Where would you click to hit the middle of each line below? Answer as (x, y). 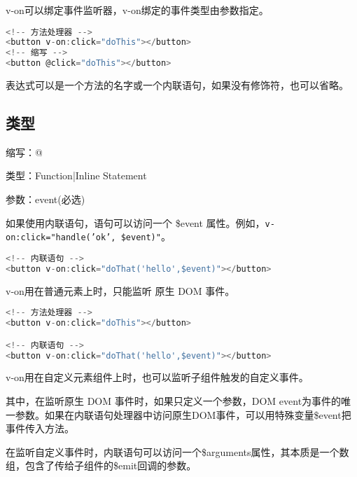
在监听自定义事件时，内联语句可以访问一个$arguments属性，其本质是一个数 (177, 451)
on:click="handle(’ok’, (61, 238)
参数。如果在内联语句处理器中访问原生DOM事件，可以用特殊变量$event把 (183, 414)
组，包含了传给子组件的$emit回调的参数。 (101, 465)
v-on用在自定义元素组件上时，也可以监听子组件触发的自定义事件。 (157, 377)
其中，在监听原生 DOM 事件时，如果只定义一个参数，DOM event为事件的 (174, 401)
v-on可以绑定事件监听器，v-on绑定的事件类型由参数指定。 (137, 10)
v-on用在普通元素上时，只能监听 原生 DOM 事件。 (120, 290)
